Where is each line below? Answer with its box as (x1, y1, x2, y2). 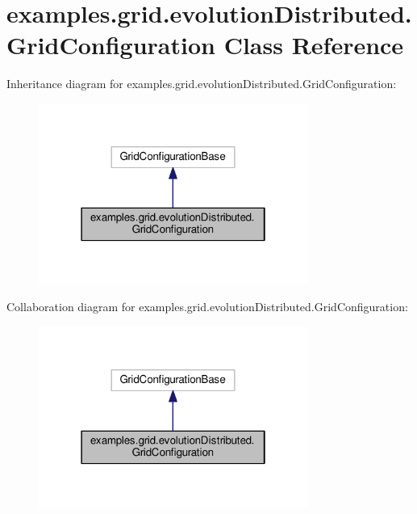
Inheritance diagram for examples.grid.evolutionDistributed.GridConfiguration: (6, 75, 397, 92)
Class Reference (223, 28, 404, 61)
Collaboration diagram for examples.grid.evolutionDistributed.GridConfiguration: (6, 298, 408, 315)
